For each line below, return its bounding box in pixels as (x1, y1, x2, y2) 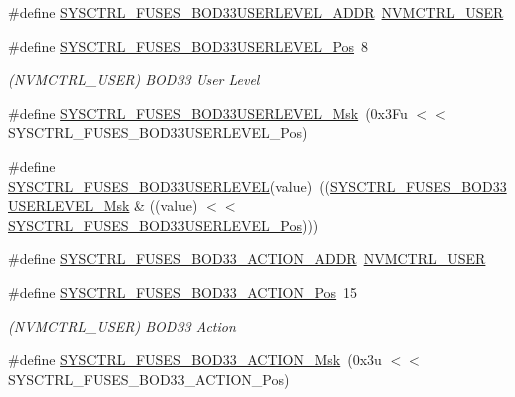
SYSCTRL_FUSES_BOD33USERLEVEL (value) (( (8, 175, 331, 196)
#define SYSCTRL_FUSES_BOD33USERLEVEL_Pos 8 (8, 35, 369, 56)
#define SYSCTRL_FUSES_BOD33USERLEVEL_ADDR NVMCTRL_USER (8, 2, 504, 22)
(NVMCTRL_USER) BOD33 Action (8, 315, 236, 336)
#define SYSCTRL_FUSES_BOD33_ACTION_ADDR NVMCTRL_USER (8, 248, 486, 269)
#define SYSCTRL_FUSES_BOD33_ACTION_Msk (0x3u (8, 349, 382, 370)
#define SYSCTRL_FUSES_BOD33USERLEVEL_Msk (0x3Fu (8, 102, 408, 123)
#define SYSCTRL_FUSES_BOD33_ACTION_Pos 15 (8, 281, 358, 302)
